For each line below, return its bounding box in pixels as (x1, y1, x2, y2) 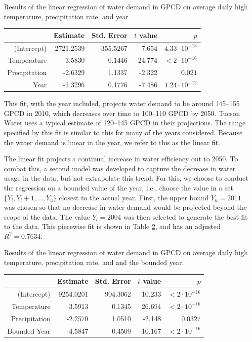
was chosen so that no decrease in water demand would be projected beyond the (4, 202, 247, 212)
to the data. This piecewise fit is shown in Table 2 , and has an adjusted (4, 221, 220, 231)
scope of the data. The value (4, 211, 90, 222)
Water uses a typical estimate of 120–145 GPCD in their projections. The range (4, 117, 246, 128)
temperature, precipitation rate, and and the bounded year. (4, 257, 184, 267)
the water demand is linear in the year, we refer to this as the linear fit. (4, 137, 220, 147)
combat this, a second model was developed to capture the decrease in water (4, 163, 236, 173)
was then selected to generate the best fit (123, 211, 248, 222)
